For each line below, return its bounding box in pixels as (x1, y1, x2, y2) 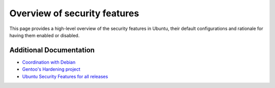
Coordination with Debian (22, 59, 76, 65)
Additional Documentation (9, 46, 95, 54)
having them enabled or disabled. (9, 32, 80, 38)
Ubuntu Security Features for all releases (22, 73, 108, 79)
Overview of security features (9, 8, 140, 19)
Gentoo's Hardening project (22, 66, 81, 72)
